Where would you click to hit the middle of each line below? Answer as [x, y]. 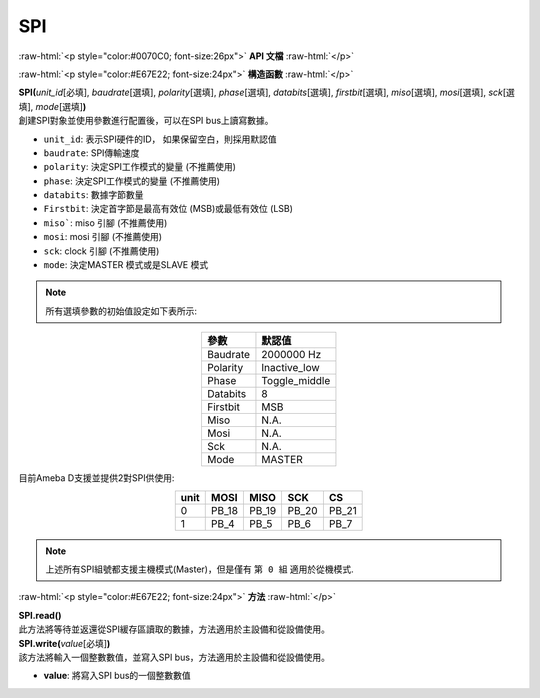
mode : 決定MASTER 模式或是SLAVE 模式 [126, 265]
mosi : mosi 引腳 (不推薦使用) [103, 237]
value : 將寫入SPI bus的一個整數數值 [117, 676]
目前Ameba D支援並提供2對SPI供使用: [96, 478]
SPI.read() [40, 615]
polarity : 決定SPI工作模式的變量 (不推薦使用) [140, 167]
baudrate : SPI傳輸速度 [91, 152]
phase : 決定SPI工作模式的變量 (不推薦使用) [131, 181]
